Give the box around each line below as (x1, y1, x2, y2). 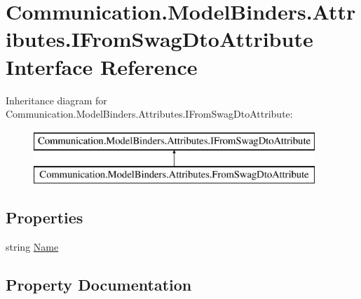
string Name (6, 239, 59, 254)
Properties (6, 207, 83, 228)
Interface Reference (6, 52, 198, 81)
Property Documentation (6, 274, 192, 295)
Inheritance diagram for (6, 92, 107, 107)
